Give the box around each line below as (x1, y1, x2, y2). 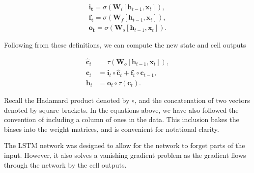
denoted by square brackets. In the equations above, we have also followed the (4, 104, 239, 115)
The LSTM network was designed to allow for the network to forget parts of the (4, 140, 245, 150)
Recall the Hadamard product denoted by (4, 95, 130, 105)
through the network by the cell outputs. (4, 159, 127, 170)
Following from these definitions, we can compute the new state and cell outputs (4, 40, 246, 50)
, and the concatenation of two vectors (134, 95, 250, 105)
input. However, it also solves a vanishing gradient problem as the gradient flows (4, 149, 246, 160)
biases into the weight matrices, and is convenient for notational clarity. (4, 124, 219, 134)
